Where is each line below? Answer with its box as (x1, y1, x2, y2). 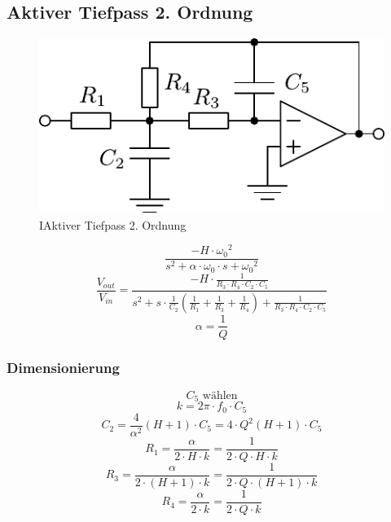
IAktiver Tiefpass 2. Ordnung (39, 216, 187, 233)
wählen (202, 389, 238, 401)
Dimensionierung (7, 358, 120, 378)
